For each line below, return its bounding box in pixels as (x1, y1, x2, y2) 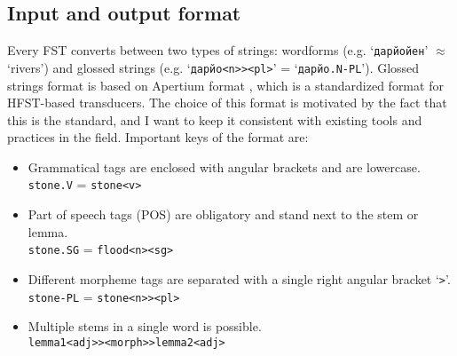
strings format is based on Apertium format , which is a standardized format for (7, 75, 444, 94)
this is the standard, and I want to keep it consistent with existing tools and (7, 110, 422, 129)
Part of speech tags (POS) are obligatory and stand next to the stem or (28, 205, 419, 224)
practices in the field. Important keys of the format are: (7, 128, 309, 146)
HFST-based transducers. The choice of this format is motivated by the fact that (7, 93, 447, 112)
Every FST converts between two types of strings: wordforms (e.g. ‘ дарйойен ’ (7, 41, 429, 59)
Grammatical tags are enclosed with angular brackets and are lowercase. (28, 157, 421, 176)
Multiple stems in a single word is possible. (28, 317, 262, 336)
